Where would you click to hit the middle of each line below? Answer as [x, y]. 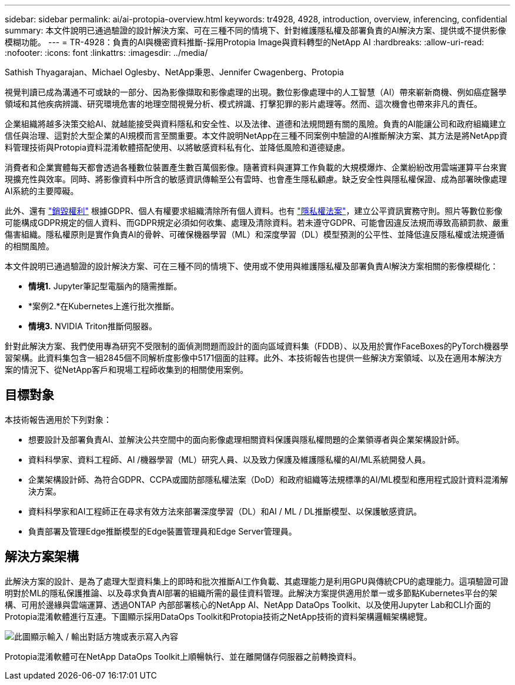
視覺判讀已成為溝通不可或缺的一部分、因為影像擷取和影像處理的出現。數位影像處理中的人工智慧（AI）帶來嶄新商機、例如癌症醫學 [256, 92]
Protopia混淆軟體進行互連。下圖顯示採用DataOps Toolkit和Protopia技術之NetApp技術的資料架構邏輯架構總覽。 [219, 616]
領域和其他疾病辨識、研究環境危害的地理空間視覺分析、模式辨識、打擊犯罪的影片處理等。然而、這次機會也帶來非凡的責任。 [243, 104]
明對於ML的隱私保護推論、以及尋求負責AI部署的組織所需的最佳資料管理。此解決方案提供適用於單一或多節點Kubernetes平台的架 [251, 593]
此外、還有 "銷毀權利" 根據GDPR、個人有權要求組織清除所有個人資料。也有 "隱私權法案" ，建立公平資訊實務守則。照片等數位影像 [254, 211]
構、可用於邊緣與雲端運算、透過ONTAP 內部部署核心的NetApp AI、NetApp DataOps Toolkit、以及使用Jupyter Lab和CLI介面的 [248, 604]
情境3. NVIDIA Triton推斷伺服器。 [93, 326]
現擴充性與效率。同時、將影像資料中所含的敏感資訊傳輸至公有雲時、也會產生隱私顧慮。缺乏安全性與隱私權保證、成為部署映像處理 [256, 179]
